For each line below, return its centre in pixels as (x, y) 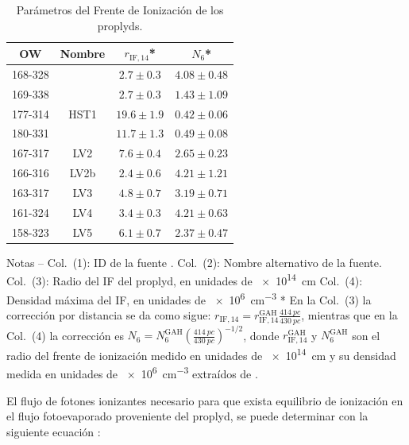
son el (366, 335)
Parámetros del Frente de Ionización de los (120, 10)
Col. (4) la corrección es (65, 335)
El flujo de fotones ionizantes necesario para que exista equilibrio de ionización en (205, 400)
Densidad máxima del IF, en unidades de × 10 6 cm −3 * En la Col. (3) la (189, 298)
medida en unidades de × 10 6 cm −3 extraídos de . (132, 373)
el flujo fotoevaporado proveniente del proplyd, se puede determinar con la (187, 416)
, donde (261, 335)
